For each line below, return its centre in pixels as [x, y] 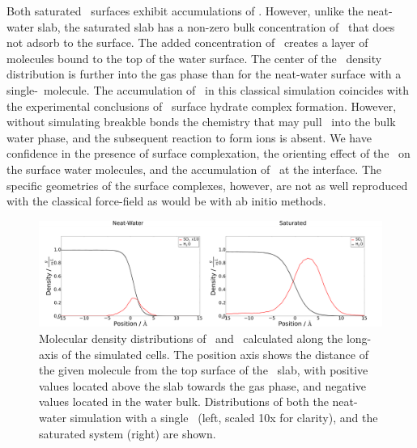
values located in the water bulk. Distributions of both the [184, 402]
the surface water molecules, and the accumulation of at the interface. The [194, 169]
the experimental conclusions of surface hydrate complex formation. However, [202, 106]
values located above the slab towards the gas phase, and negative [203, 385]
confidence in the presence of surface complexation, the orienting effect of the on [208, 153]
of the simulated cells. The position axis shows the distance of [215, 354]
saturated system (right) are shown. [128, 433]
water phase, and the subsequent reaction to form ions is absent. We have [189, 137]
